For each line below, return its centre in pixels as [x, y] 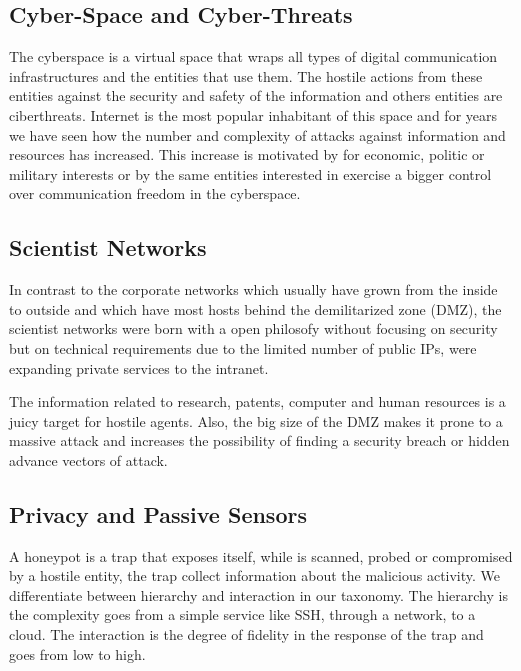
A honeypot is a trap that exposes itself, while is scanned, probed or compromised [261, 555]
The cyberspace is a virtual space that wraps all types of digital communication [253, 56]
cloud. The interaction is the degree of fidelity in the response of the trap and [246, 634]
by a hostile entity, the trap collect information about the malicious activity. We [255, 575]
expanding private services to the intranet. [139, 367]
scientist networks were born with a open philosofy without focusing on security [253, 328]
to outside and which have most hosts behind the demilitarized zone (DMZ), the [255, 308]
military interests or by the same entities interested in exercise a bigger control [250, 173]
